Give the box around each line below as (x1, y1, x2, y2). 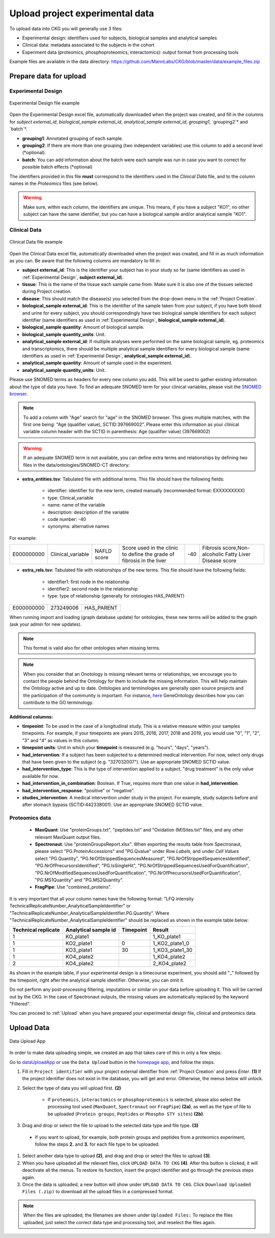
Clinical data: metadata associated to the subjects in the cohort (22, 42, 155, 48)
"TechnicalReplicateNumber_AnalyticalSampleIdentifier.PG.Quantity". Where (9, 910, 170, 916)
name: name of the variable (47, 502, 105, 508)
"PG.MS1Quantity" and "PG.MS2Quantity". (35, 877, 124, 883)
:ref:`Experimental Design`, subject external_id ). (22, 274, 124, 280)
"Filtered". (9, 1001, 31, 1007)
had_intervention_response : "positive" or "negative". (22, 787, 135, 794)
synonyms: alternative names (47, 523, 109, 530)
